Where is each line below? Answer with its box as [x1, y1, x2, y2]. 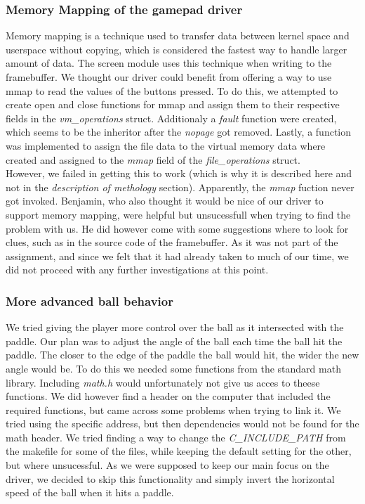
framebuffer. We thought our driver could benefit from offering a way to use [6, 70, 332, 84]
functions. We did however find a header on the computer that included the [6, 389, 331, 403]
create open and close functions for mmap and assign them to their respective [6, 97, 340, 112]
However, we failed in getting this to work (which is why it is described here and [6, 166, 352, 181]
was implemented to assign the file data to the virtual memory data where [6, 138, 326, 153]
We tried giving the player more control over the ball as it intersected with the [6, 320, 344, 335]
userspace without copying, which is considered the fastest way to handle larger [6, 41, 347, 56]
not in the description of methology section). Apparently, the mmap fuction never [6, 179, 354, 194]
